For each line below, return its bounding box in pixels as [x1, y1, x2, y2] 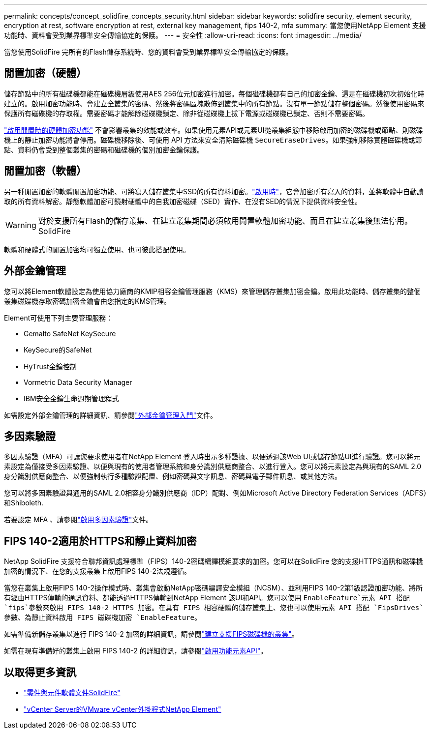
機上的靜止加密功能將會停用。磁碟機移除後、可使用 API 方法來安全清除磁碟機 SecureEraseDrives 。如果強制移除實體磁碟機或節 [4, 135, 422, 144]
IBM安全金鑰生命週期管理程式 [24, 394, 119, 403]
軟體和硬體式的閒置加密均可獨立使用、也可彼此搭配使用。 [4, 245, 190, 254]
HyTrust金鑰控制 [24, 362, 77, 371]
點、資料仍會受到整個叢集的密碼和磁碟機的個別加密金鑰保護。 [4, 145, 204, 154]
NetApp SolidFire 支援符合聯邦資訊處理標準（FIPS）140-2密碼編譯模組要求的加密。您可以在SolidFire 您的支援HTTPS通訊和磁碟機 [4, 557, 423, 566]
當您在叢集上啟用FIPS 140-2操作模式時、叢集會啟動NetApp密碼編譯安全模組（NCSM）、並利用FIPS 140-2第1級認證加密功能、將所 [4, 584, 423, 592]
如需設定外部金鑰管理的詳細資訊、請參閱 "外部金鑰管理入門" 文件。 [4, 410, 217, 419]
